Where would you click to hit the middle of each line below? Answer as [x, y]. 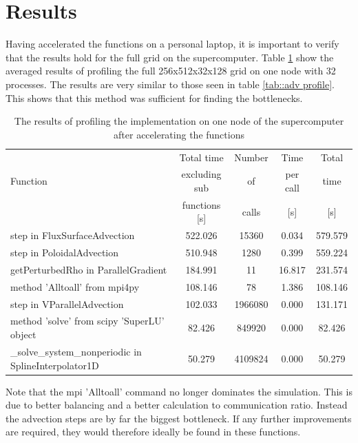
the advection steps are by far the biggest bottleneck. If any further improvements [179, 418]
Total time [201, 157]
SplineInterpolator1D [55, 365]
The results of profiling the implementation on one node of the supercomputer [179, 121]
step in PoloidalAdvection [65, 253]
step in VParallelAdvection [67, 303]
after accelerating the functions [179, 134]
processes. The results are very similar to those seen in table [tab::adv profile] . [170, 84]
